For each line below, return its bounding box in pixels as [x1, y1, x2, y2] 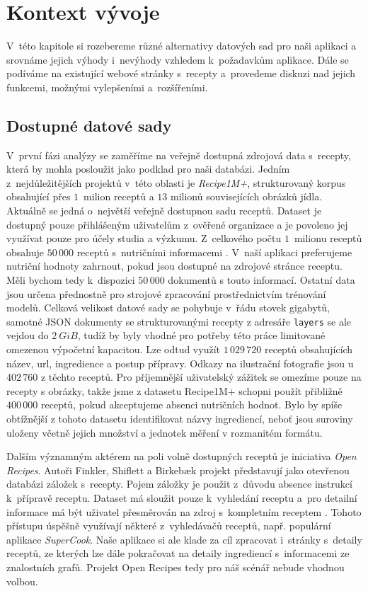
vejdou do [6, 328, 49, 343]
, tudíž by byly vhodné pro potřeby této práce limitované [77, 328, 326, 343]
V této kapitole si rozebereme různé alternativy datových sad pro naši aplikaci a [6, 38, 357, 53]
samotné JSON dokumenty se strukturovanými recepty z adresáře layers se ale [6, 314, 352, 328]
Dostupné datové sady [6, 114, 172, 136]
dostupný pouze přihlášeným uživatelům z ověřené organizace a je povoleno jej [6, 217, 348, 231]
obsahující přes [6, 189, 71, 204]
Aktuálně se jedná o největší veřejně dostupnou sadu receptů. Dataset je [6, 203, 322, 218]
